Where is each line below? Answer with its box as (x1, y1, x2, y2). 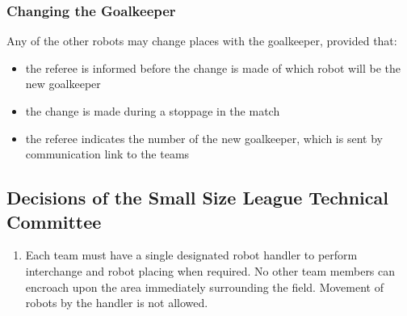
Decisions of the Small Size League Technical (6, 185, 388, 210)
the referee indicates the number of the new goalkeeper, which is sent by (25, 129, 383, 146)
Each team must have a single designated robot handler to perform (25, 246, 358, 263)
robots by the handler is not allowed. (25, 294, 208, 311)
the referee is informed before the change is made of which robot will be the (25, 59, 401, 76)
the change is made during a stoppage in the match (25, 103, 280, 119)
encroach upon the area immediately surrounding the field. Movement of (25, 278, 384, 295)
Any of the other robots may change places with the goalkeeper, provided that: (6, 32, 397, 49)
